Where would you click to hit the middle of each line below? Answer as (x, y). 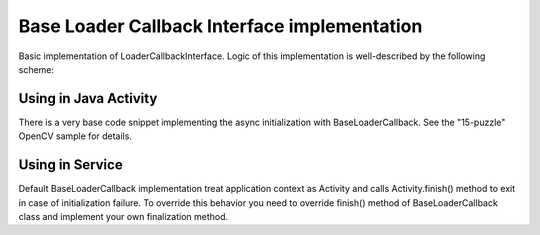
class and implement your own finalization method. (123, 216)
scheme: (36, 69)
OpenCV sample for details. (75, 136)
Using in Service (71, 165)
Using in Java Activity (88, 98)
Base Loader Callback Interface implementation (220, 26)
